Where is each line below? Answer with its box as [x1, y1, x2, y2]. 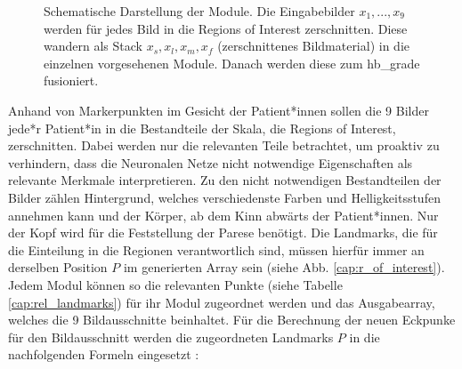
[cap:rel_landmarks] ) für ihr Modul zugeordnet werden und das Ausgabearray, [8, 293, 435, 311]
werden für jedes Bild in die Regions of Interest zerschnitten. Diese [44, 19, 408, 37]
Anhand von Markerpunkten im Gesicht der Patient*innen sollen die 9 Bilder [8, 100, 429, 119]
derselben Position [8, 258, 108, 277]
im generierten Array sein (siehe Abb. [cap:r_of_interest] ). [123, 258, 445, 277]
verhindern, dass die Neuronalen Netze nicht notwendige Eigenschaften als [8, 153, 413, 172]
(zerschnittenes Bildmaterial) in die [217, 36, 409, 55]
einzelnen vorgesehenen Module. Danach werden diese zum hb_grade [44, 53, 420, 72]
